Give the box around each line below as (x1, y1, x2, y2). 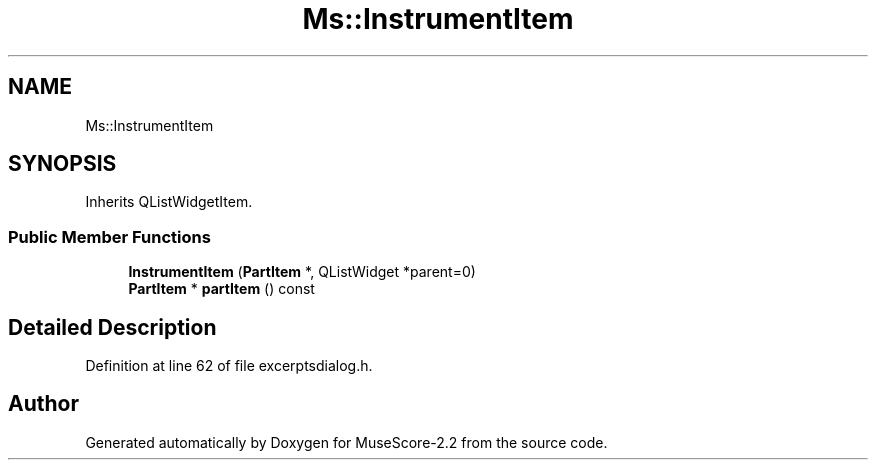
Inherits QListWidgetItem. (85, 193, 253, 211)
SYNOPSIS (8, 151, 117, 177)
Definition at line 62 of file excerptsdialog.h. (85, 357, 373, 375)
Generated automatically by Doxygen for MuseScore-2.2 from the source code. (85, 433, 608, 451)
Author (8, 391, 79, 417)
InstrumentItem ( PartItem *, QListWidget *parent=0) (128, 263, 476, 281)
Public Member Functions (8, 226, 211, 247)
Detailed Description (8, 314, 217, 340)
